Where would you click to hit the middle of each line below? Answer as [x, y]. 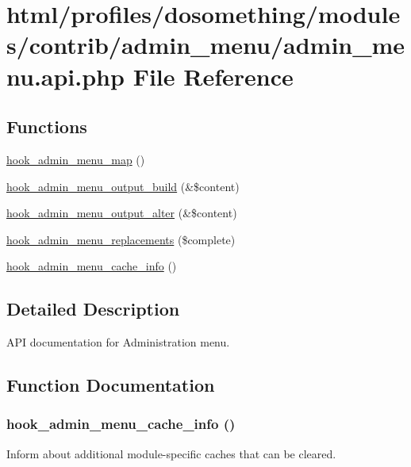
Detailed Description [93, 309]
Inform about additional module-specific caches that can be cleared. [171, 453]
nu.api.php [65, 76]
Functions [47, 126]
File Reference [213, 76]
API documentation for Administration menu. [118, 342]
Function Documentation [111, 385]
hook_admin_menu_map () [76, 159]
